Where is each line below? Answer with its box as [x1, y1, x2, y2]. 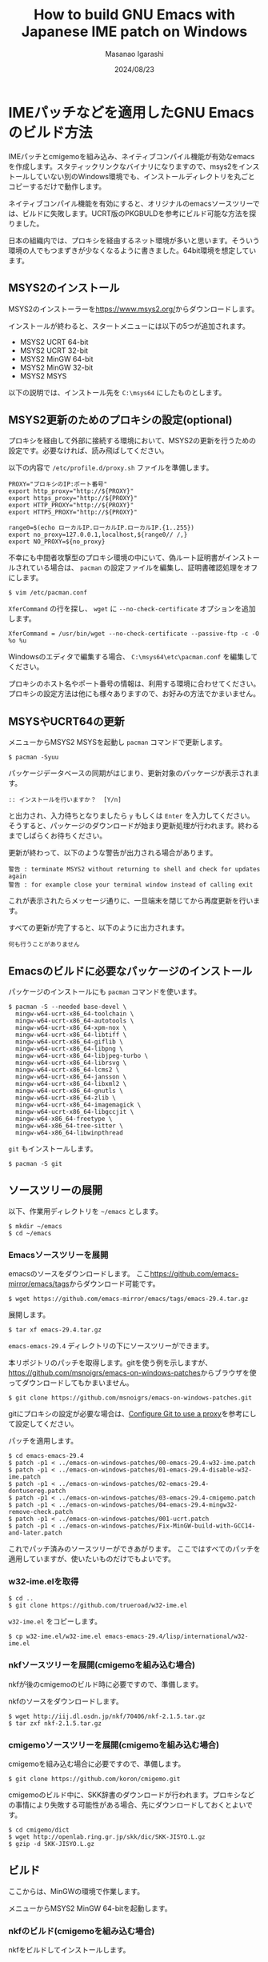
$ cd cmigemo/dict [8, 1826, 70, 1834]
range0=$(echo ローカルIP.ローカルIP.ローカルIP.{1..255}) [8, 524, 194, 532]
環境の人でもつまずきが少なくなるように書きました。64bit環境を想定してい [8, 246, 257, 255]
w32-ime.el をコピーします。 [8, 1616, 102, 1626]
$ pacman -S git [8, 1159, 62, 1167]
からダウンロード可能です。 [69, 1279, 160, 1289]
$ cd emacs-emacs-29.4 [8, 1452, 84, 1460]
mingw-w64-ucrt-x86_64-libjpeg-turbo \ [15, 1051, 149, 1059]
